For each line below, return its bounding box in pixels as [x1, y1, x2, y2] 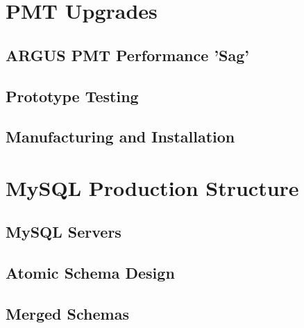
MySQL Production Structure [6, 173, 299, 202]
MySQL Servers [6, 221, 121, 243]
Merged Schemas [6, 303, 129, 325]
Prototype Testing [6, 85, 139, 106]
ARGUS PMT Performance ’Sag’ [6, 44, 250, 65]
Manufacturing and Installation [6, 126, 235, 147]
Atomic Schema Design [6, 262, 175, 284]
